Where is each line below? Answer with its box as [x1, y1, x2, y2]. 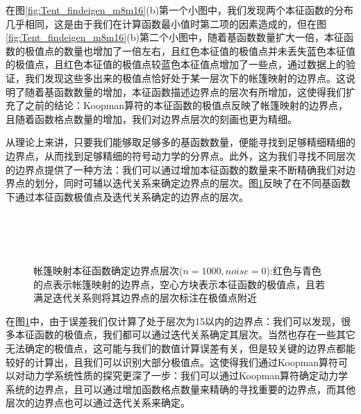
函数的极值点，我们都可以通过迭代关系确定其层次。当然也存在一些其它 [34, 327, 355, 342]
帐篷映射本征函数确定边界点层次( [33, 263, 183, 278]
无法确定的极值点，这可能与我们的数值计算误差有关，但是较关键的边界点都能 [6, 341, 355, 356]
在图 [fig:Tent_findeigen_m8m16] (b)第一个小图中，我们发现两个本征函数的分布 [6, 3, 353, 17]
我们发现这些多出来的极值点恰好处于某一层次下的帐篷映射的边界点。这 [24, 70, 346, 85]
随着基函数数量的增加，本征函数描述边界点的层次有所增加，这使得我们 [24, 84, 346, 99]
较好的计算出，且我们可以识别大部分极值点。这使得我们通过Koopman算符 [6, 354, 339, 369]
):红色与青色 [266, 263, 321, 278]
